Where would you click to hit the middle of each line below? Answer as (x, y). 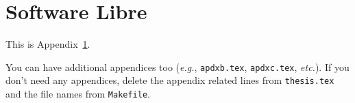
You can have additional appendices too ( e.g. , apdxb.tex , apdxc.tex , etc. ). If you (177, 67)
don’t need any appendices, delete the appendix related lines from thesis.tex (170, 80)
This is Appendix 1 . (48, 44)
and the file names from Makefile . (78, 94)
